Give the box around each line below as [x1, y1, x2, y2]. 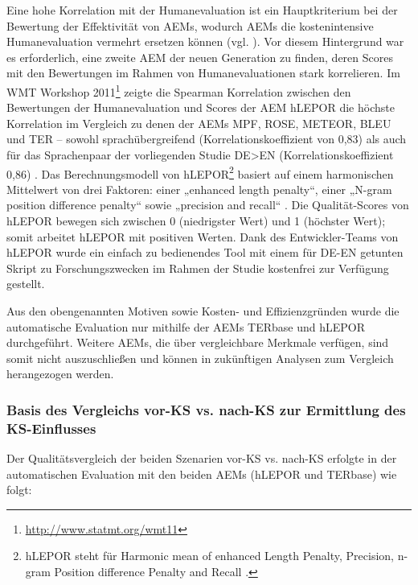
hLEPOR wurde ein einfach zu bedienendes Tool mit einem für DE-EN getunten [6, 244, 404, 261]
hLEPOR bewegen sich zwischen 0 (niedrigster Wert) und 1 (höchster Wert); [6, 212, 386, 229]
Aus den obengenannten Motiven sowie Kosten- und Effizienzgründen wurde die [6, 303, 400, 319]
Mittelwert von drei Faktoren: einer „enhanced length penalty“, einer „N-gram [6, 180, 392, 197]
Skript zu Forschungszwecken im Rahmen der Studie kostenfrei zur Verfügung [6, 259, 389, 276]
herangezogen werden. [6, 365, 114, 382]
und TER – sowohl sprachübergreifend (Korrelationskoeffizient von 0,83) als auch [6, 130, 407, 147]
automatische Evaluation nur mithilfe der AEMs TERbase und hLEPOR [6, 318, 366, 335]
